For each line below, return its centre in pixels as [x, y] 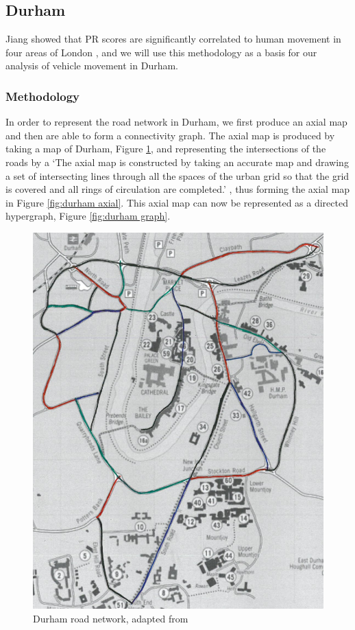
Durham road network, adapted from [111, 618]
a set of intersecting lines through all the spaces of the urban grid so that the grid [177, 175]
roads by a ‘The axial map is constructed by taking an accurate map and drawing [177, 162]
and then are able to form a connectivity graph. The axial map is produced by [170, 135]
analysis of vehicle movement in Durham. [92, 66]
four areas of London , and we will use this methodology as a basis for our [161, 52]
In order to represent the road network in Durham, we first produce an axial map [176, 122]
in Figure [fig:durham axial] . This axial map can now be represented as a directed [177, 202]
